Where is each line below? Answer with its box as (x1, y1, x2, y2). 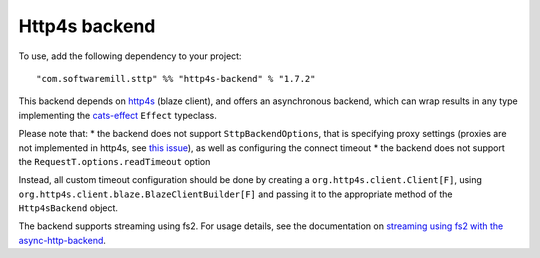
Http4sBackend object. (18, 202, 119, 214)
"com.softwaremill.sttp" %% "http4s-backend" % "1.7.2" (36, 73, 316, 84)
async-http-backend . (18, 234, 107, 246)
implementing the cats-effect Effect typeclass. (18, 109, 217, 121)
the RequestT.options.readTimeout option (18, 155, 211, 167)
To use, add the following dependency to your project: (18, 50, 242, 62)
